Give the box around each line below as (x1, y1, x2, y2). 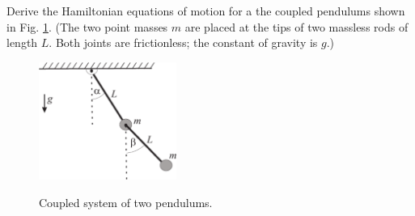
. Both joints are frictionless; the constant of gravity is (49, 34, 318, 51)
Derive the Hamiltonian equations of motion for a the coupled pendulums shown (6, 2, 405, 19)
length (6, 34, 38, 51)
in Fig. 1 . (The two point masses (6, 18, 168, 35)
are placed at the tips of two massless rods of (184, 18, 409, 35)
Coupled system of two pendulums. (39, 193, 213, 210)
